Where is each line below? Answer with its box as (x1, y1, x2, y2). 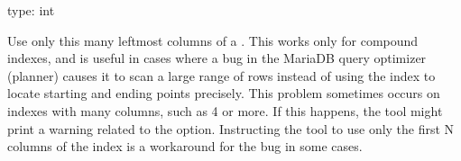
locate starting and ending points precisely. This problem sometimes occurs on (7, 84, 440, 103)
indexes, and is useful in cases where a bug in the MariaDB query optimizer (7, 49, 427, 67)
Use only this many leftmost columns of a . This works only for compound (7, 31, 419, 49)
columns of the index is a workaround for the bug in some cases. (7, 137, 363, 156)
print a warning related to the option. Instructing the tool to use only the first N (7, 119, 455, 138)
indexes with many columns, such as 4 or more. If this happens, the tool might (7, 101, 443, 120)
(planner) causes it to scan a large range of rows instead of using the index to (7, 66, 436, 85)
